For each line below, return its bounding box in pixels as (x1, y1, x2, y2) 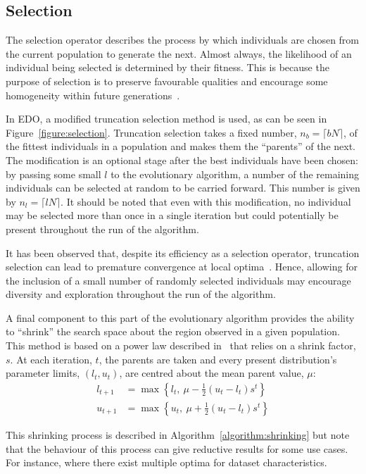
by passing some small (6, 166, 101, 181)
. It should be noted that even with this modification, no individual (61, 194, 351, 208)
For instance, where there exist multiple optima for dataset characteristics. (6, 455, 327, 470)
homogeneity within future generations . (6, 87, 180, 102)
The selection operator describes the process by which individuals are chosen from (6, 32, 360, 47)
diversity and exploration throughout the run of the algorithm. (6, 287, 276, 301)
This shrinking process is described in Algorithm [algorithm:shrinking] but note (6, 427, 350, 442)
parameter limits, (6, 366, 80, 380)
